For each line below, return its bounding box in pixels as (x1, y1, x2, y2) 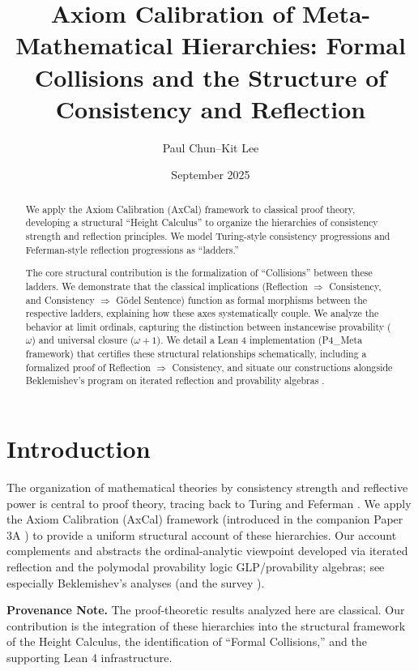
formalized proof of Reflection (25, 360, 151, 374)
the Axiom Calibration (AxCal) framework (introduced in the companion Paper (6, 511, 403, 528)
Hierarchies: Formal (181, 28, 406, 62)
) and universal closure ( (32, 333, 134, 347)
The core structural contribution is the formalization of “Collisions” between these (25, 266, 373, 280)
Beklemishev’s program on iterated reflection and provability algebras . (25, 374, 325, 387)
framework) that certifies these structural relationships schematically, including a (25, 347, 367, 361)
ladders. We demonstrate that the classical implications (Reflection (25, 279, 308, 293)
